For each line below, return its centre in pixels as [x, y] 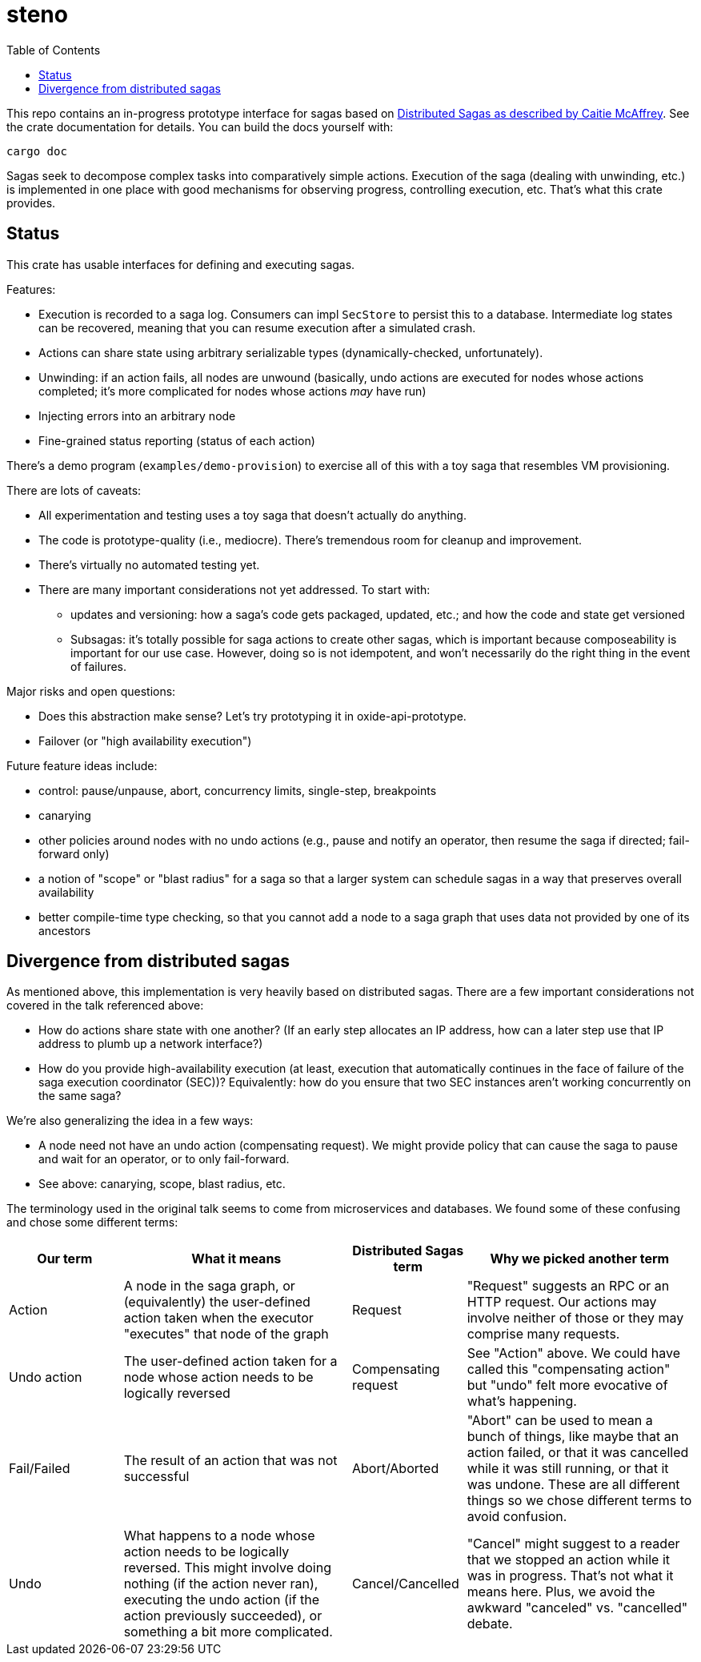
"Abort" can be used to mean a [560, 1421]
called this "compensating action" [569, 1369]
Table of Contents [54, 50]
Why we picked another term [580, 1259]
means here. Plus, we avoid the [561, 1592]
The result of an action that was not [230, 1461]
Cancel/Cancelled [405, 1584]
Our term [65, 1259]
